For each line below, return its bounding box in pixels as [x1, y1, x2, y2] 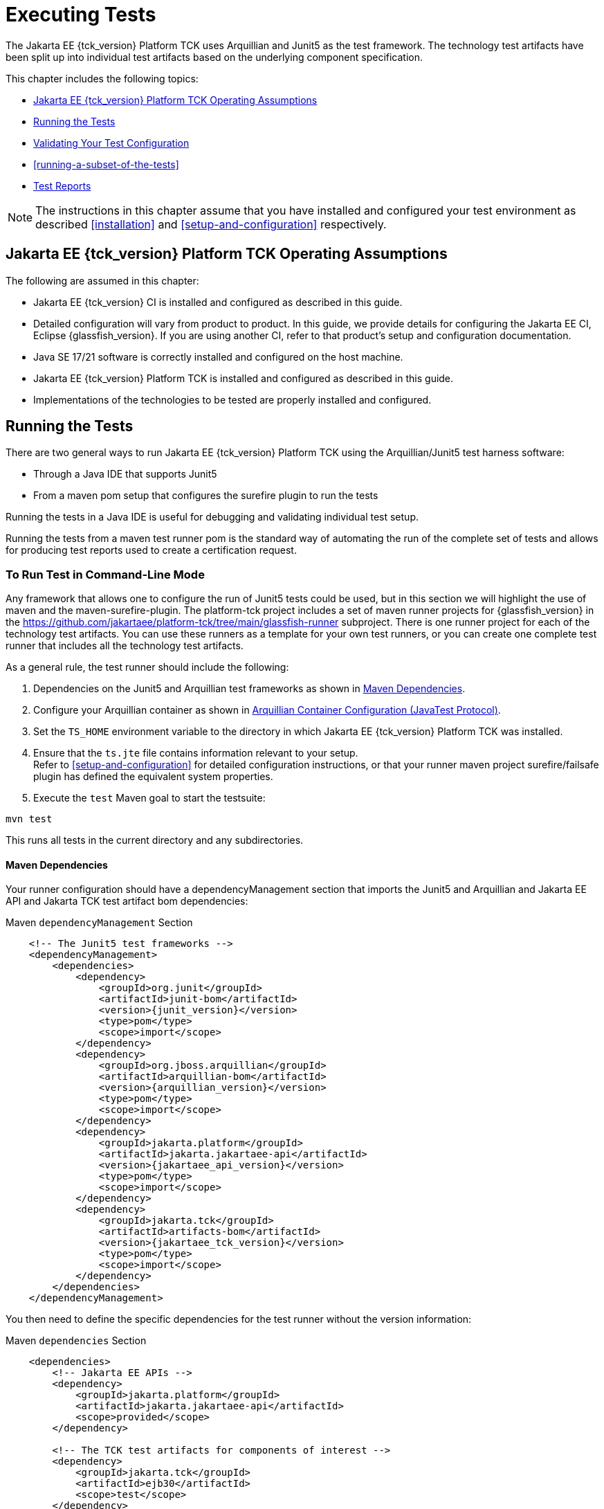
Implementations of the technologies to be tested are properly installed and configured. [33, 393, 432, 406]
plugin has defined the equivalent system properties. [33, 770, 273, 783]
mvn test [6, 813, 53, 825]
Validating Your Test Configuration [33, 136, 190, 149]
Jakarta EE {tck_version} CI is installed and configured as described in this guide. [33, 296, 403, 308]
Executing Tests [6, 3, 156, 26]
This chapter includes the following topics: [6, 72, 199, 84]
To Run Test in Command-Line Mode [6, 567, 205, 581]
